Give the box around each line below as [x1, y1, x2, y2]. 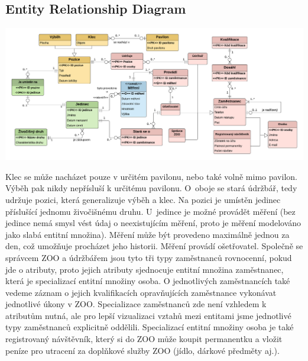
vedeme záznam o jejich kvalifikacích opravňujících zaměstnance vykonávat [5, 286, 277, 298]
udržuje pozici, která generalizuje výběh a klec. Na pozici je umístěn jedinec [5, 193, 281, 205]
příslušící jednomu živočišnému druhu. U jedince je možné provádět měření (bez [5, 205, 296, 217]
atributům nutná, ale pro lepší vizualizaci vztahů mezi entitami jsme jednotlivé [5, 309, 291, 321]
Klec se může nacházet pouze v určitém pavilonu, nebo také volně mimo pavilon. [5, 170, 297, 182]
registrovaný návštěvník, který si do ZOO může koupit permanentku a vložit [5, 333, 283, 345]
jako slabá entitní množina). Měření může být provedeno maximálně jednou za [5, 228, 290, 240]
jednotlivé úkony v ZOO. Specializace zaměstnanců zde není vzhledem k [5, 298, 267, 310]
